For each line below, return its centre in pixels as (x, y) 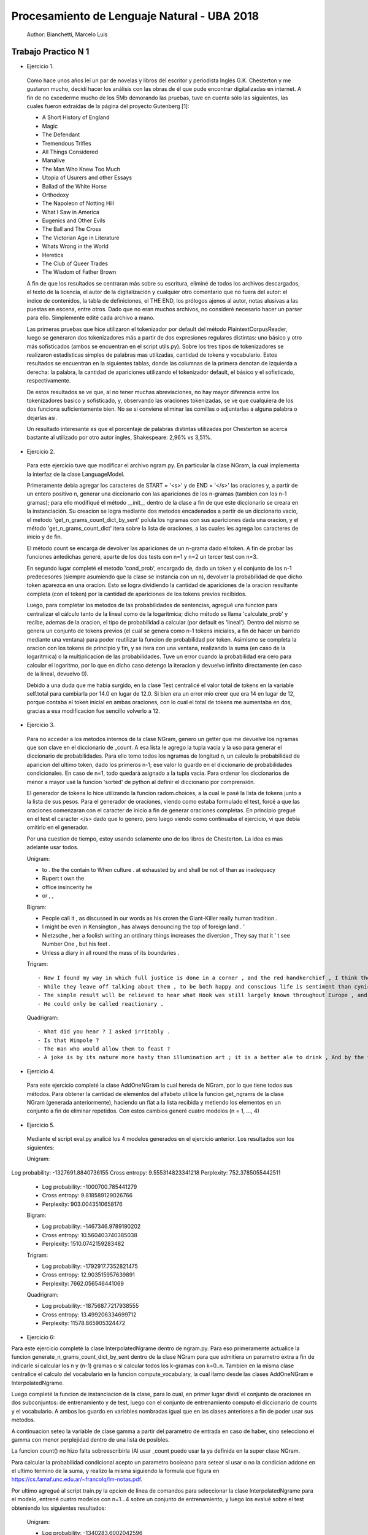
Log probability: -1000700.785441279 (90, 1187)
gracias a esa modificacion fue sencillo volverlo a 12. (93, 711)
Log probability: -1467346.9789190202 (91, 1226)
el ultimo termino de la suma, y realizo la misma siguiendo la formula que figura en (115, 1471)
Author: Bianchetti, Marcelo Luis (67, 34)
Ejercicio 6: (41, 1337)
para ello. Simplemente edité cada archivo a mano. (91, 318)
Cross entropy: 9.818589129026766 (87, 1195)
